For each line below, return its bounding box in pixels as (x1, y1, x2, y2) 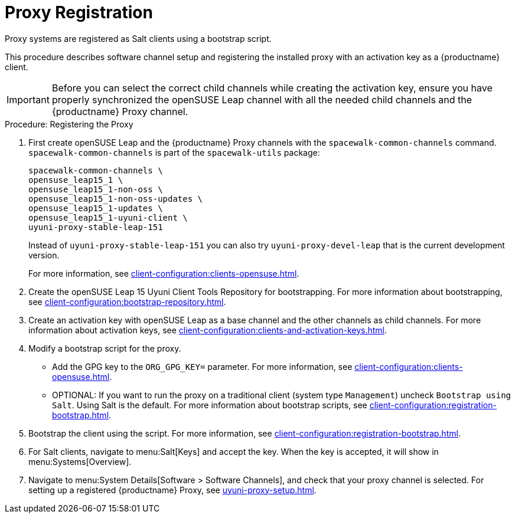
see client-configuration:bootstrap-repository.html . (28, 296, 226, 307)
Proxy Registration (5, 2, 153, 22)
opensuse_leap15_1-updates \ (28, 203, 163, 213)
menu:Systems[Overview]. (28, 456, 132, 467)
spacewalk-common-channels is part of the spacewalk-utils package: (28, 147, 320, 158)
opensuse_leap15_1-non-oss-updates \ (28, 194, 203, 204)
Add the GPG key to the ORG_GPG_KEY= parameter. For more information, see (52, 361, 353, 372)
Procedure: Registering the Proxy (5, 119, 133, 129)
